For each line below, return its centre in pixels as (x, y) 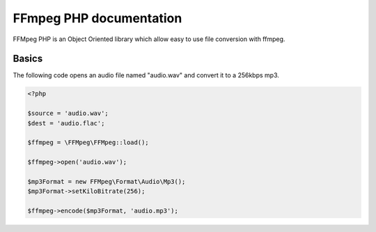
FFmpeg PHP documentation (97, 18)
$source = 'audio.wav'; (68, 114)
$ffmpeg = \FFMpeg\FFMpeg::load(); (88, 142)
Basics (28, 59)
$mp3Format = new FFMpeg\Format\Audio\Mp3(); (107, 181)
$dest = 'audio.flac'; (66, 123)
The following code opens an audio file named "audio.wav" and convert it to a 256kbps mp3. (146, 75)
